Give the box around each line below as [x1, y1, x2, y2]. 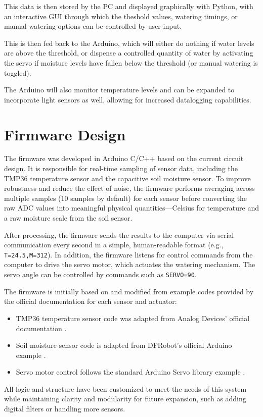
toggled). [4, 67, 31, 78]
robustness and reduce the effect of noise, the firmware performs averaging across [4, 183, 255, 193]
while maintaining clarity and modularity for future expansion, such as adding [4, 393, 246, 404]
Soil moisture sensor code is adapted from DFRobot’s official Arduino [16, 340, 232, 350]
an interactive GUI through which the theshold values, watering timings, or [4, 11, 238, 21]
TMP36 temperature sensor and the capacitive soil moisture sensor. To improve [4, 173, 251, 183]
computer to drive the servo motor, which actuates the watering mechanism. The [4, 259, 255, 270]
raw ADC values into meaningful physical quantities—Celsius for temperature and [4, 202, 259, 213]
